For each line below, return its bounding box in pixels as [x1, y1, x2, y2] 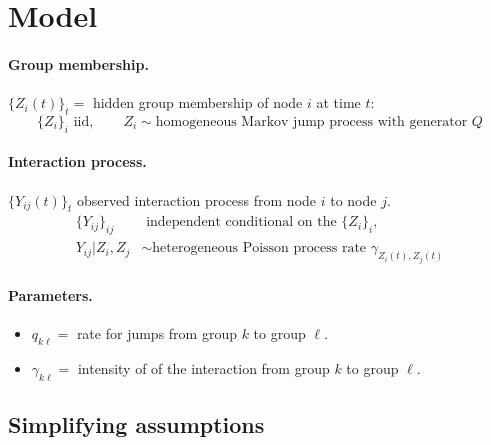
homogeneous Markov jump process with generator [155, 114, 468, 129]
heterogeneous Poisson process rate [152, 241, 367, 256]
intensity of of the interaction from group [77, 358, 330, 379]
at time [316, 92, 361, 113]
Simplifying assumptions [8, 409, 265, 440]
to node [330, 189, 377, 210]
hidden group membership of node [92, 92, 303, 113]
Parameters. [8, 285, 93, 306]
